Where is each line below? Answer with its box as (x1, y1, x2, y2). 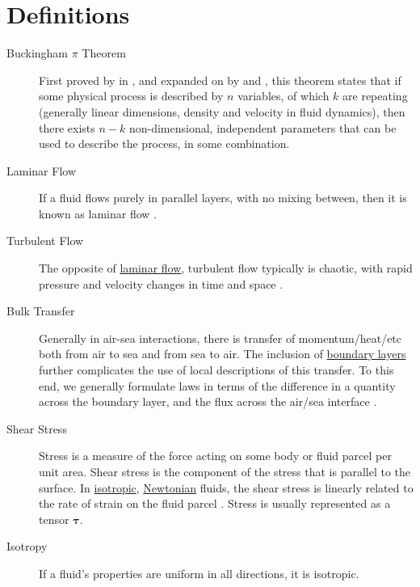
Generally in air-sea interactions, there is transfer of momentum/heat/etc (39, 329, 402, 346)
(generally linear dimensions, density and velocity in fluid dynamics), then (39, 103, 405, 120)
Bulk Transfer (6, 302, 75, 319)
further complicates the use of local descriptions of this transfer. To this (39, 361, 394, 378)
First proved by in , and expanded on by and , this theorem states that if (39, 71, 401, 88)
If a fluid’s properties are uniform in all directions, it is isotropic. (39, 564, 359, 581)
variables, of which (237, 87, 330, 104)
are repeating (342, 87, 408, 104)
